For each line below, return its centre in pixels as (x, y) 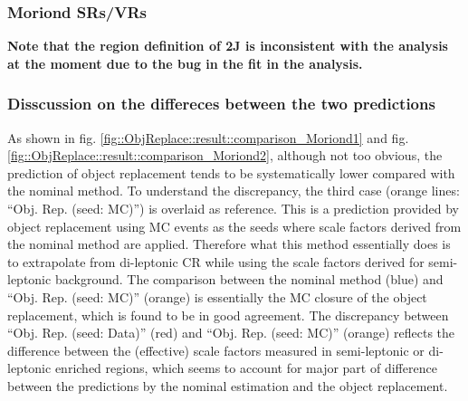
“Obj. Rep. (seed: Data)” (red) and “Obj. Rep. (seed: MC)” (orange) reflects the (231, 333)
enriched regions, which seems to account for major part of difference (246, 368)
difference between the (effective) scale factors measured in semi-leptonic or (216, 350)
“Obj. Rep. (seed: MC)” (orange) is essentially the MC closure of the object (217, 296)
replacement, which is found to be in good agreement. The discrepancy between (228, 315)
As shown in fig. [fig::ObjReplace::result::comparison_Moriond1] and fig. (208, 137)
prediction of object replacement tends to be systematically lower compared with (231, 172)
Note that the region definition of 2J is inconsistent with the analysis (228, 46)
